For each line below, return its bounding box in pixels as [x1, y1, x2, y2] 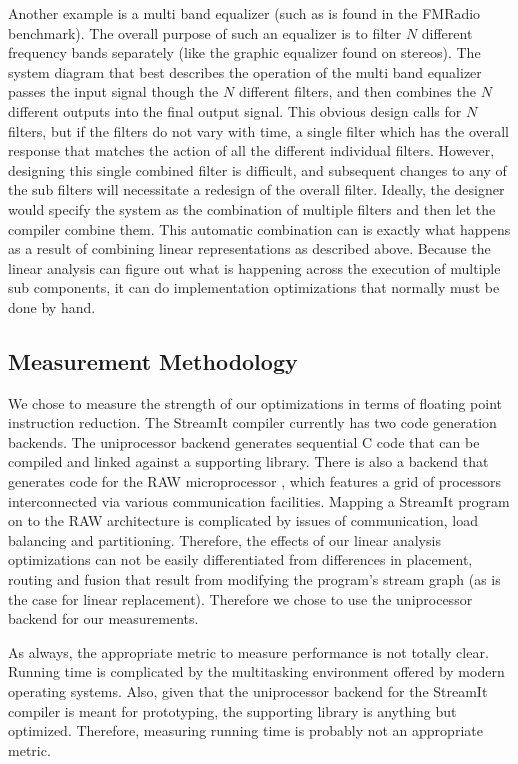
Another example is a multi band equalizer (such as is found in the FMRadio [8, 3, 481, 23]
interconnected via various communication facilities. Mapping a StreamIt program [8, 490, 510, 511]
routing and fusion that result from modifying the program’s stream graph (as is [8, 569, 501, 590]
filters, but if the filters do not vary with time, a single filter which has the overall [8, 120, 510, 141]
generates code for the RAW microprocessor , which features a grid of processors [8, 471, 501, 492]
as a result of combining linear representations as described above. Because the [8, 238, 491, 259]
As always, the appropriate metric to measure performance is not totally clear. [8, 641, 489, 662]
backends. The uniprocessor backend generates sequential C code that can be [8, 431, 480, 452]
